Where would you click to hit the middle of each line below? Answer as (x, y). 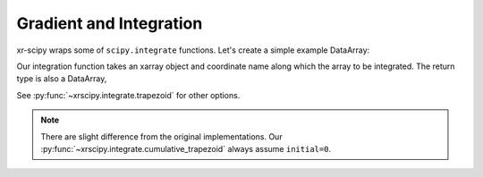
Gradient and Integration (110, 23)
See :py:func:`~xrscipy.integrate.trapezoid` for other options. (128, 95)
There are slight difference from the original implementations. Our (161, 136)
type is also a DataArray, (62, 79)
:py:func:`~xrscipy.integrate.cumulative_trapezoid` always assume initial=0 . (186, 148)
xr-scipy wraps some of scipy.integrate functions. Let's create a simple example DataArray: (193, 50)
